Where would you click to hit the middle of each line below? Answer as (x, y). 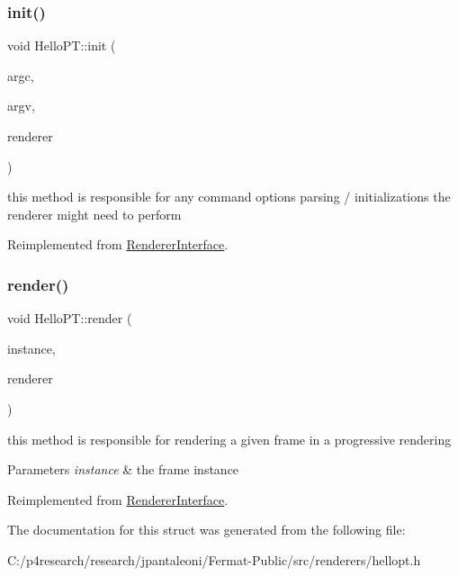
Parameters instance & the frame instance (123, 469)
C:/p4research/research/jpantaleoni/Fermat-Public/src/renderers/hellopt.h (214, 559)
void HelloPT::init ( (62, 45)
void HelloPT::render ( (70, 318)
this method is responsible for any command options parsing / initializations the (229, 197)
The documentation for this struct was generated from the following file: (207, 530)
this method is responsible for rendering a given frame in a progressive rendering (229, 439)
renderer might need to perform (94, 214)
